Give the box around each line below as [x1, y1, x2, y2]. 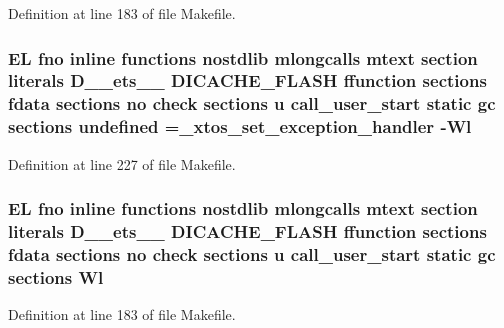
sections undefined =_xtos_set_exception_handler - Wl [8, 114, 472, 139]
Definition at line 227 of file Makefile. [8, 153, 236, 174]
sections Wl [8, 264, 104, 289]
